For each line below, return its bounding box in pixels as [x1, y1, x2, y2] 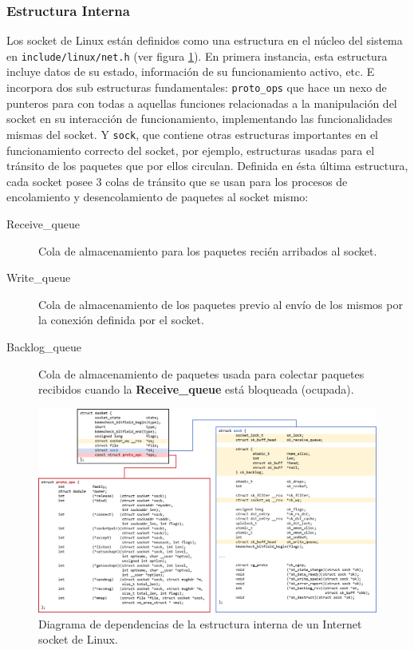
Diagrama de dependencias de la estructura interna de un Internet [38, 615, 362, 632]
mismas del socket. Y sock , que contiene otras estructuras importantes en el [6, 125, 378, 142]
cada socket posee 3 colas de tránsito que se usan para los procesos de [6, 172, 348, 189]
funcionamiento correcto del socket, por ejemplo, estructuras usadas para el [6, 141, 375, 158]
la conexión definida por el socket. [38, 311, 204, 328]
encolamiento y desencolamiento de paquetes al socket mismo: [6, 188, 309, 205]
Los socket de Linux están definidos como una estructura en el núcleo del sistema [6, 32, 403, 49]
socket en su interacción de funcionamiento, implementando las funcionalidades [6, 110, 392, 127]
